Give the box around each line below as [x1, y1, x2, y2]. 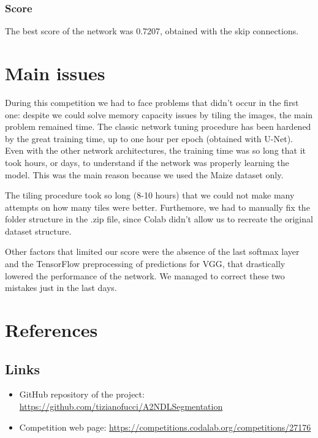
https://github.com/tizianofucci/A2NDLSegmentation [19, 400, 223, 413]
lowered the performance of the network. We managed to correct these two [5, 269, 285, 282]
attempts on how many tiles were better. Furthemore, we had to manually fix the [5, 200, 310, 213]
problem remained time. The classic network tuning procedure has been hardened [5, 120, 311, 133]
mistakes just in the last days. [5, 281, 117, 294]
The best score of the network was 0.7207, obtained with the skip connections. [5, 25, 299, 37]
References [5, 317, 98, 342]
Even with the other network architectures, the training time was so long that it [5, 144, 306, 157]
